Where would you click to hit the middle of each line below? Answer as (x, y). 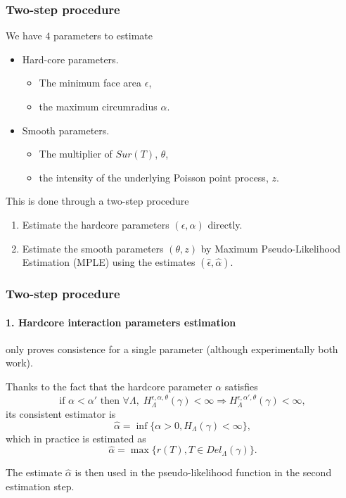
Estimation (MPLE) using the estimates (109, 262)
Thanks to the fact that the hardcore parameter (109, 386)
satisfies (241, 386)
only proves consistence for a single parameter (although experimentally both (172, 349)
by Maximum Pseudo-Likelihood (271, 248)
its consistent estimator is (61, 413)
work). (19, 363)
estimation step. (40, 486)
